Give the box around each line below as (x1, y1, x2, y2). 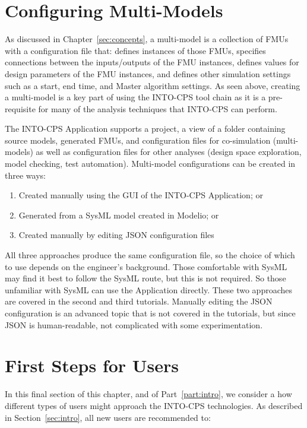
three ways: (5, 169, 46, 181)
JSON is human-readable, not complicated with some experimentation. (5, 318, 263, 331)
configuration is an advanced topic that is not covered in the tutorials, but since (5, 307, 296, 319)
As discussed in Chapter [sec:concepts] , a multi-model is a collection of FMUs (5, 33, 289, 45)
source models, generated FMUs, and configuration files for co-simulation (5, 134, 271, 146)
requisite (5, 102, 36, 115)
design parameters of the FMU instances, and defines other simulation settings (5, 67, 291, 80)
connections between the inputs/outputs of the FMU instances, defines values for (5, 56, 299, 68)
